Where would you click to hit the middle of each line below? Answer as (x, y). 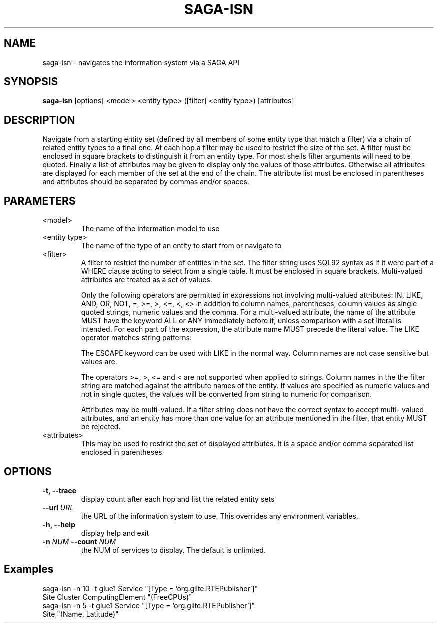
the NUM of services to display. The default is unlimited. (173, 550)
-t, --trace (60, 490)
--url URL (58, 507)
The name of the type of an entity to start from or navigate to (181, 246)
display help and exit (115, 533)
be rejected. (101, 427)
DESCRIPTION (40, 120)
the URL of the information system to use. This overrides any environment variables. (220, 516)
